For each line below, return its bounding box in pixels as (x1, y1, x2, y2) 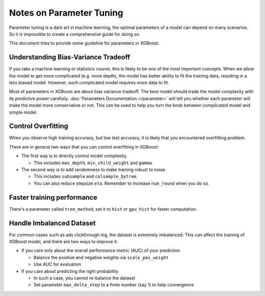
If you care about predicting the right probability (21, 268, 119, 274)
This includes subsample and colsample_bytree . (33, 173, 138, 179)
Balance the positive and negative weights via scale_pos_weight (33, 254, 169, 260)
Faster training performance (9, 193, 98, 201)
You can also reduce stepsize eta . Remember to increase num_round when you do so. (33, 180, 210, 186)
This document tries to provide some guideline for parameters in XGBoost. (9, 40, 159, 46)
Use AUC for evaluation (33, 261, 81, 267)
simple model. (9, 109, 38, 115)
